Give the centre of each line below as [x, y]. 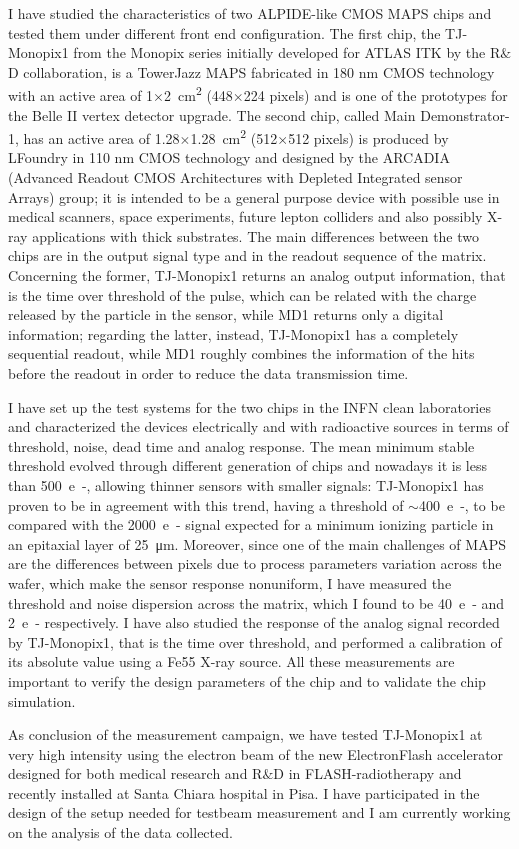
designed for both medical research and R [135, 773]
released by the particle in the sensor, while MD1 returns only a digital [226, 314]
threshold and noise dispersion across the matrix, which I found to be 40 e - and [256, 602]
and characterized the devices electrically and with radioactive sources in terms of [258, 426]
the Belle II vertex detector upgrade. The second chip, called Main [212, 114]
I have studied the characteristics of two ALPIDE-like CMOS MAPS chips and [250, 13]
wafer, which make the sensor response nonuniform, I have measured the [230, 582]
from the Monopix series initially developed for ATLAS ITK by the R [287, 52]
